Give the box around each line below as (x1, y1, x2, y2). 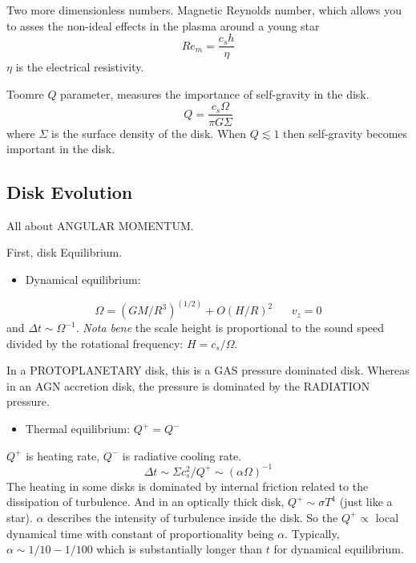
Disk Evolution (6, 180, 133, 205)
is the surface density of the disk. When (51, 124, 247, 141)
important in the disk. (6, 140, 115, 157)
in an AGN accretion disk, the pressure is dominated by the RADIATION (6, 377, 370, 394)
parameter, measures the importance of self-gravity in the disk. (60, 85, 370, 102)
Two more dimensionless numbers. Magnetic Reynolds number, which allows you (6, 2, 402, 18)
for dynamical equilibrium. (273, 541, 404, 557)
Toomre (6, 85, 44, 102)
